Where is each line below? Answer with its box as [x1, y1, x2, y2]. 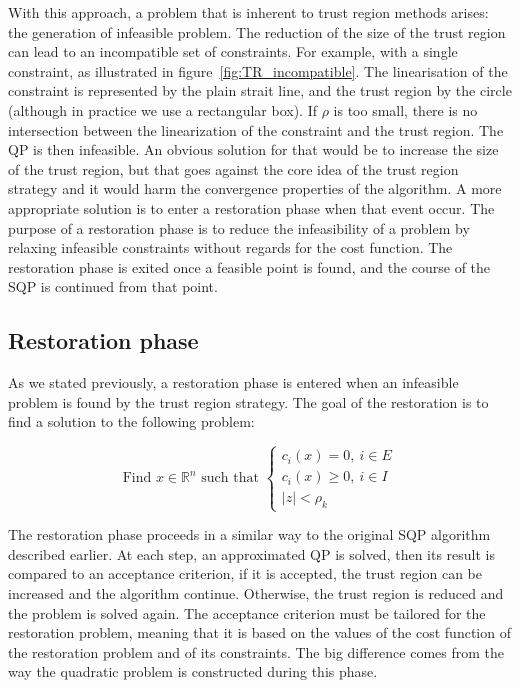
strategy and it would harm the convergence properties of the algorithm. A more [8, 178, 502, 199]
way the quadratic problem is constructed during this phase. [8, 661, 378, 682]
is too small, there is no [333, 99, 478, 120]
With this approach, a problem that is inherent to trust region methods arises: [8, 2, 489, 22]
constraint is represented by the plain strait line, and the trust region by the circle [8, 80, 512, 101]
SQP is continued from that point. [8, 276, 218, 297]
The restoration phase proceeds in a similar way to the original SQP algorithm [8, 524, 491, 545]
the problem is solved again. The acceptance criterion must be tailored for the [8, 602, 486, 623]
